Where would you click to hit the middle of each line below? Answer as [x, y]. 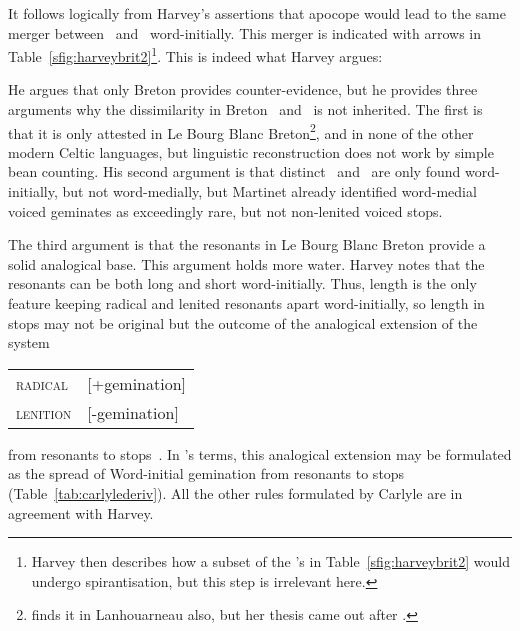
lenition [44, 412]
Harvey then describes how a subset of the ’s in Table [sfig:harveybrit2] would [270, 561]
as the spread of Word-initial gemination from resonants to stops [206, 473]
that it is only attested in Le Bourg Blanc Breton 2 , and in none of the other [241, 131]
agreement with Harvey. [81, 512]
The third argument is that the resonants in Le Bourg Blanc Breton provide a [247, 244]
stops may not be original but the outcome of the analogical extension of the [243, 322]
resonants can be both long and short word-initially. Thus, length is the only [242, 283]
